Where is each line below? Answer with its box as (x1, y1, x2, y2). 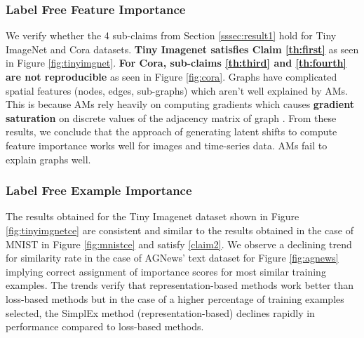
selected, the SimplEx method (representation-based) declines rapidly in (6, 305, 315, 320)
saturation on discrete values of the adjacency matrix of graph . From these (6, 110, 337, 125)
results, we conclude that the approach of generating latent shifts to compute (6, 124, 337, 139)
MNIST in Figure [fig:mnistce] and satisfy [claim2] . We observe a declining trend (6, 236, 352, 251)
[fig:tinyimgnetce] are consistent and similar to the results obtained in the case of (6, 222, 354, 237)
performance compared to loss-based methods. (6, 319, 204, 334)
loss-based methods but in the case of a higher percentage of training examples (6, 291, 344, 306)
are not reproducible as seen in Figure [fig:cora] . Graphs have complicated (6, 69, 337, 83)
